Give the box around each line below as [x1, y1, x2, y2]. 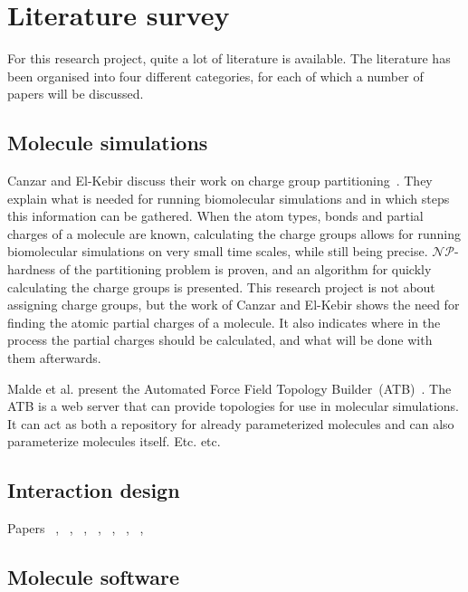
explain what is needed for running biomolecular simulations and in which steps [7, 188, 450, 207]
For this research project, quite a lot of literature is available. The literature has [7, 49, 451, 68]
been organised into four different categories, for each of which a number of [7, 66, 424, 85]
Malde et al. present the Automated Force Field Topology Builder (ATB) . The [7, 378, 452, 397]
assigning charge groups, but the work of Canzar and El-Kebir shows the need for [7, 295, 460, 314]
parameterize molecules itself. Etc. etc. [7, 432, 221, 451]
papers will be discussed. [7, 84, 144, 103]
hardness [7, 260, 56, 279]
